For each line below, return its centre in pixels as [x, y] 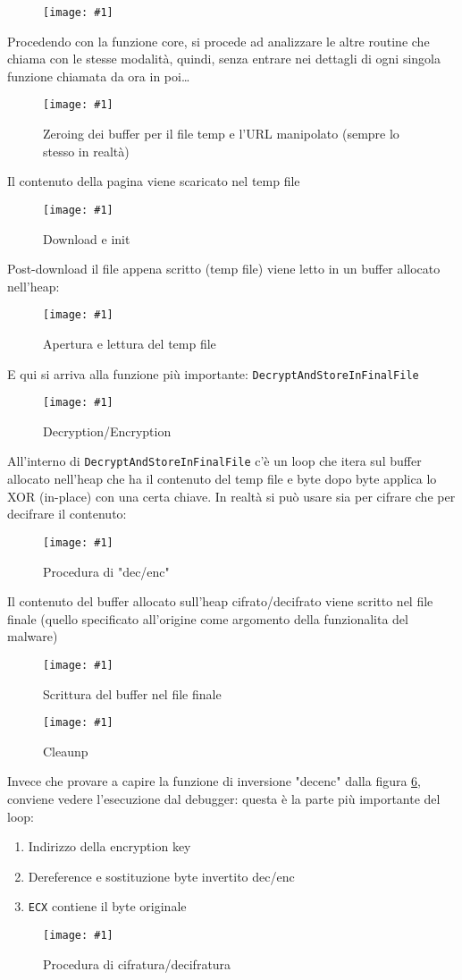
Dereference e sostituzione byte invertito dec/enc [161, 876]
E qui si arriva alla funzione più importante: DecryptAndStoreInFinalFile [213, 373]
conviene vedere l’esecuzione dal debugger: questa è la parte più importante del [224, 799]
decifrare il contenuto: [67, 514]
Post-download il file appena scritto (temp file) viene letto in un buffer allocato [224, 269]
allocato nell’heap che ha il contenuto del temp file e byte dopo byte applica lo [222, 479]
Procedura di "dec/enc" [106, 571]
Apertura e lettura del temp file [130, 343]
